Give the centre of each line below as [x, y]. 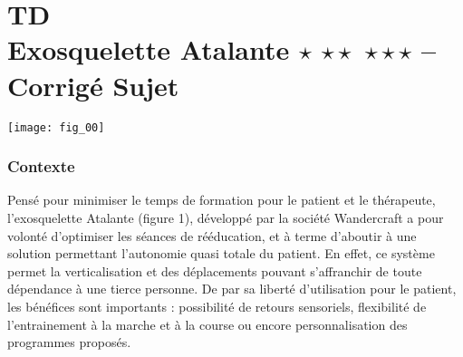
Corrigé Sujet [93, 85]
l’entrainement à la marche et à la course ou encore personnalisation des [207, 324]
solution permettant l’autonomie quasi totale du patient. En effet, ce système [221, 253]
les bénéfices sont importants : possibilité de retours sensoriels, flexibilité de [217, 306]
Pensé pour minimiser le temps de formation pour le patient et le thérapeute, [222, 200]
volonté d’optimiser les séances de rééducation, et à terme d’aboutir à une [212, 235]
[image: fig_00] [56, 127]
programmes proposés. [69, 342]
